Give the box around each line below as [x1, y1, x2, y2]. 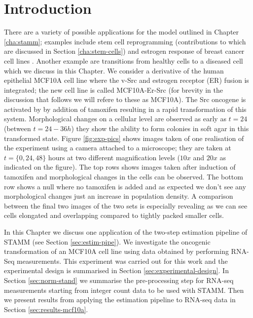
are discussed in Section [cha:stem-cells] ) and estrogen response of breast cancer [4, 46, 245, 56]
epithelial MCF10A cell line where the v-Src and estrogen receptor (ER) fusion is [4, 75, 249, 85]
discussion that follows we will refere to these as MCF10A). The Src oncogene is [4, 94, 246, 105]
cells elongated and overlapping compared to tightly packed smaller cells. [4, 210, 224, 220]
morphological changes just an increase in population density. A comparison [4, 191, 233, 201]
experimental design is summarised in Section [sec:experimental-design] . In [4, 265, 229, 276]
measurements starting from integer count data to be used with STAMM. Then [4, 284, 244, 295]
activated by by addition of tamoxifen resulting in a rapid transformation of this [4, 104, 247, 114]
